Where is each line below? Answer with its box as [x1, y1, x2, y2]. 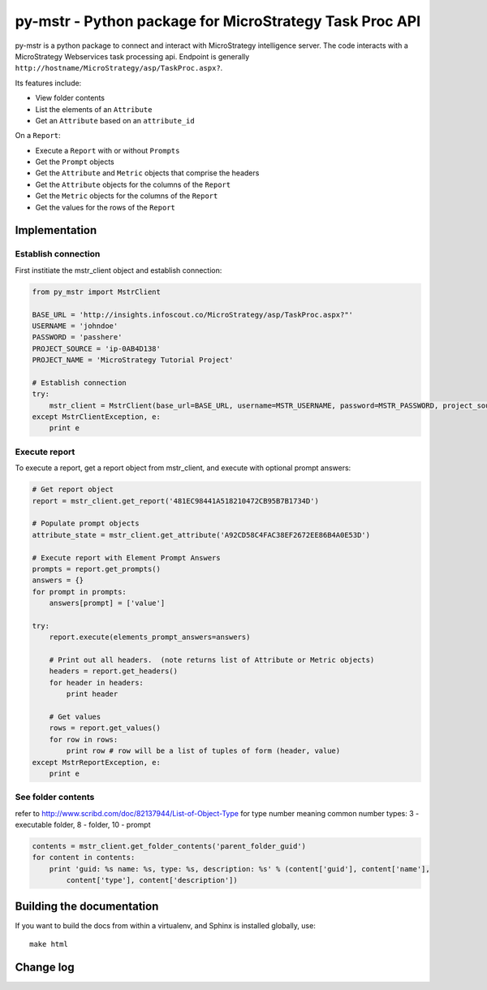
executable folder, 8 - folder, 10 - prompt [15, 820, 151, 830]
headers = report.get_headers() [49, 667, 179, 676]
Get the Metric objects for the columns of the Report [35, 191, 218, 201]
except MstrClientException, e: [32, 413, 162, 422]
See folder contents [15, 792, 95, 803]
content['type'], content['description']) [66, 875, 239, 885]
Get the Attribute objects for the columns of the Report [35, 179, 231, 189]
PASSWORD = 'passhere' [32, 333, 123, 342]
